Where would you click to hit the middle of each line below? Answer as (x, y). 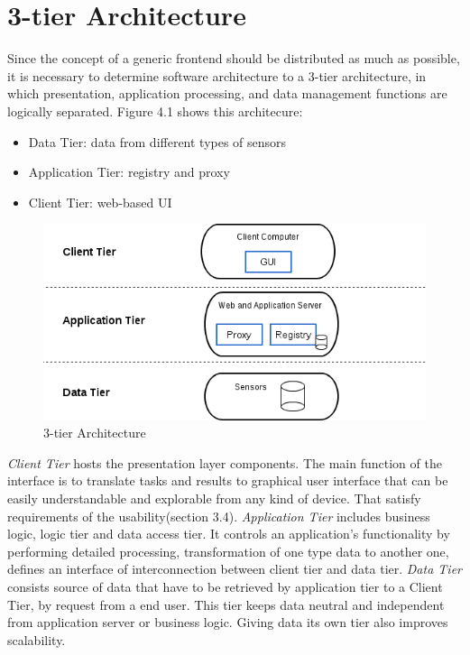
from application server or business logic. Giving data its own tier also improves (228, 622)
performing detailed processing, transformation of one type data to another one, (228, 551)
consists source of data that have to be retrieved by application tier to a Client (225, 586)
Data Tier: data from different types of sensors (157, 141)
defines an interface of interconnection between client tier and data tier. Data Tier (235, 569)
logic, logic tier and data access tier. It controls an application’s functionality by (229, 534)
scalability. (37, 639)
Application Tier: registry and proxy (129, 172)
